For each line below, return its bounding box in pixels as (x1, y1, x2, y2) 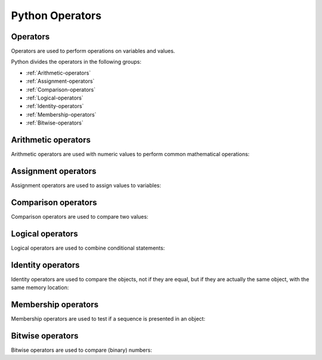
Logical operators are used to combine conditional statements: (11, 244, 165, 252)
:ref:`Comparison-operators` (26, 86, 95, 93)
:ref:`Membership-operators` (26, 111, 97, 118)
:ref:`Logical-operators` (26, 94, 83, 101)
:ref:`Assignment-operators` (26, 77, 95, 85)
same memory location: (11, 284, 69, 291)
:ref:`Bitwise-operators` (26, 119, 83, 126)
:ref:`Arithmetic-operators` (26, 69, 91, 76)
